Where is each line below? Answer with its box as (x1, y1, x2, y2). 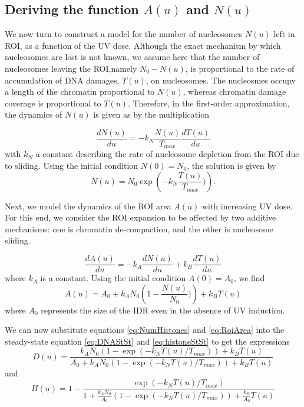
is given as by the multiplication (93, 108, 209, 121)
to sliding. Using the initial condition (5, 159, 138, 172)
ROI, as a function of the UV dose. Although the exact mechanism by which (5, 39, 281, 51)
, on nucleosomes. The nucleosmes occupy (146, 74, 296, 86)
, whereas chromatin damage (183, 85, 286, 98)
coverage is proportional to (5, 96, 101, 109)
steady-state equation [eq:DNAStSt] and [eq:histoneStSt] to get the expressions (5, 335, 290, 347)
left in (273, 28, 295, 40)
